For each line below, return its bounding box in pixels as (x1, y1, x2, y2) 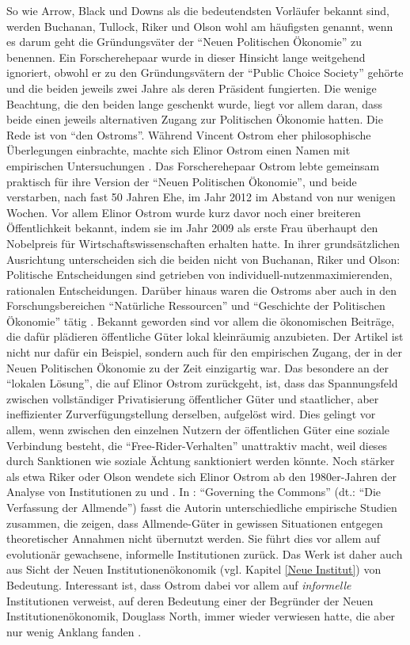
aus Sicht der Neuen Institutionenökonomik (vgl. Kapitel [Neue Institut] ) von (6, 561, 382, 578)
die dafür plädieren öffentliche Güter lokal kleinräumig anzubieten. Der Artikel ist (6, 328, 404, 345)
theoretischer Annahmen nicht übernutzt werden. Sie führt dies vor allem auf (6, 530, 381, 547)
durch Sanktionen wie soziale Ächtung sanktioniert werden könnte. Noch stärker (6, 452, 395, 469)
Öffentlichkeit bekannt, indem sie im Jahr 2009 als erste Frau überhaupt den (6, 219, 378, 236)
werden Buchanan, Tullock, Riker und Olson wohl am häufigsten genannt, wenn (6, 17, 393, 34)
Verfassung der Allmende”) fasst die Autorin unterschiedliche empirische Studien (6, 499, 397, 515)
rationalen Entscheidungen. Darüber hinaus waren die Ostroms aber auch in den (6, 281, 397, 298)
